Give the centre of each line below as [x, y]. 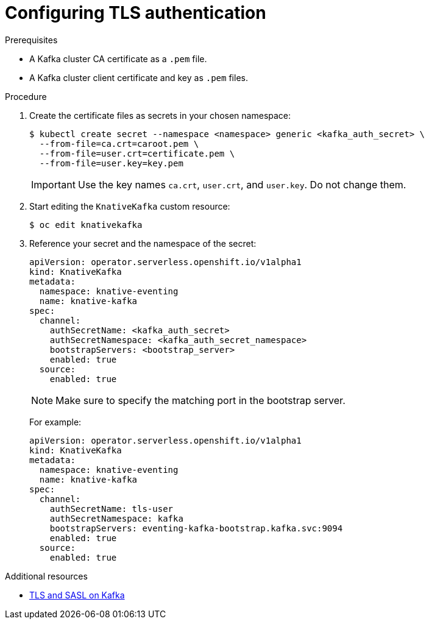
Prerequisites [31, 40]
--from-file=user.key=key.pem [111, 163]
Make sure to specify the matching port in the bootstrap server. [200, 400]
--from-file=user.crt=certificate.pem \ [137, 153]
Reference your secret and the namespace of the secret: [143, 243]
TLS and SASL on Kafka [77, 595]
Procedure [26, 96]
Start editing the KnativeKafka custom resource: [130, 206]
